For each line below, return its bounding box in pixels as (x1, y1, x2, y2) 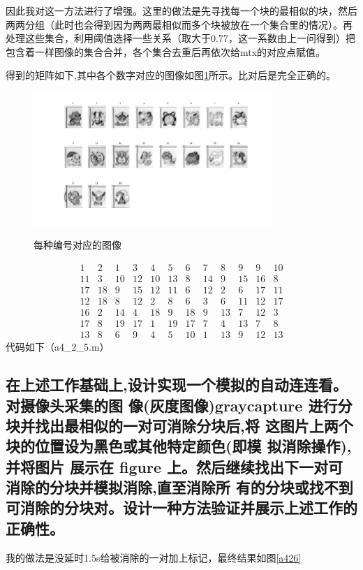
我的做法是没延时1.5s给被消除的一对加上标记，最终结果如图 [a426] (6, 550, 302, 564)
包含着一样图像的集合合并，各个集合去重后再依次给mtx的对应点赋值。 (6, 44, 326, 59)
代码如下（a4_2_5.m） (6, 339, 110, 354)
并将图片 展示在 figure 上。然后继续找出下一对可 (6, 455, 343, 477)
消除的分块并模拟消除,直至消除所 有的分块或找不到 (6, 476, 353, 498)
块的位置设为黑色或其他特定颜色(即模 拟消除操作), (6, 435, 352, 457)
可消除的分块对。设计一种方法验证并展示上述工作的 (6, 497, 357, 518)
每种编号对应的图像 (34, 237, 121, 252)
